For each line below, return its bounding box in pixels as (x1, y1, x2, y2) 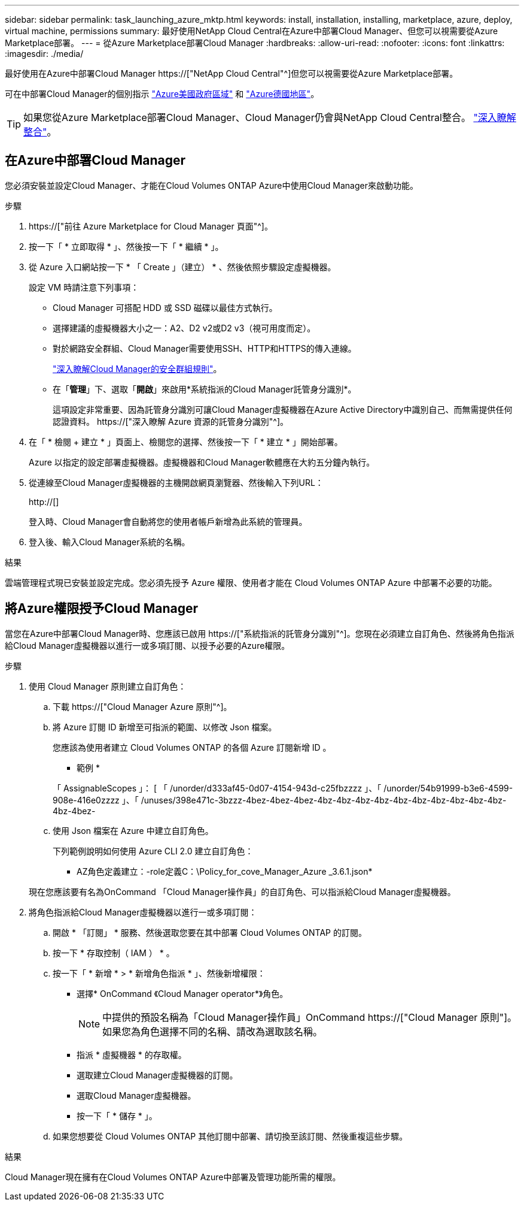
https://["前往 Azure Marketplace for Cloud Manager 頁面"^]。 (29, 220, 273, 231)
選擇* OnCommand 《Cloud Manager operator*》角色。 (77, 988, 288, 999)
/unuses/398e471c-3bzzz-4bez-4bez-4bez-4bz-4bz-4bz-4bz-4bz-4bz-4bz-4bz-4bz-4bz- (141, 794, 507, 805)
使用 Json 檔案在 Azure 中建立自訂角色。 (53, 825, 214, 836)
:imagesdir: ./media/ (5, 49, 84, 59)
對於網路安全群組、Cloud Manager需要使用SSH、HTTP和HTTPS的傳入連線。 (53, 343, 357, 353)
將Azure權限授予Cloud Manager (5, 601, 199, 616)
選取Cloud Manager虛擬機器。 (77, 1090, 196, 1101)
